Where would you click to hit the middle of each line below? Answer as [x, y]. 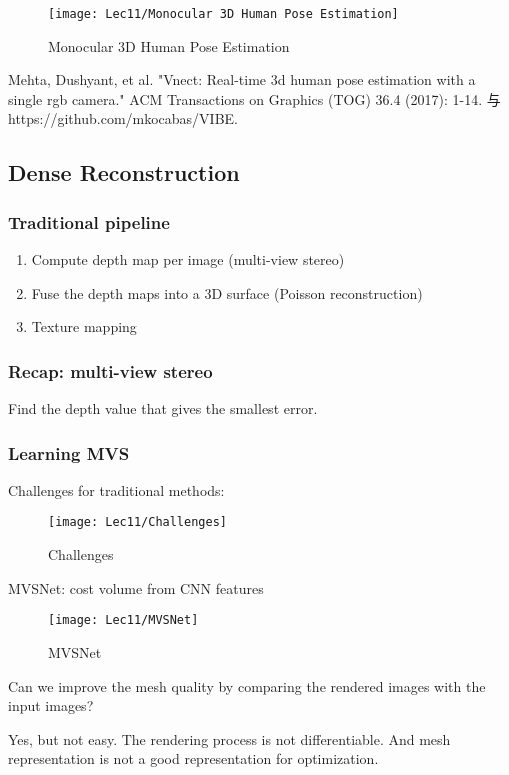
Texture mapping [84, 326]
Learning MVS [69, 452]
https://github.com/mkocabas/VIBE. [123, 118]
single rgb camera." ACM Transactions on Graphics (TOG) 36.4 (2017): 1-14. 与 [254, 98]
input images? [51, 705]
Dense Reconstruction [124, 172]
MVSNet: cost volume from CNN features [136, 587]
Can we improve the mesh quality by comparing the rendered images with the [247, 685]
